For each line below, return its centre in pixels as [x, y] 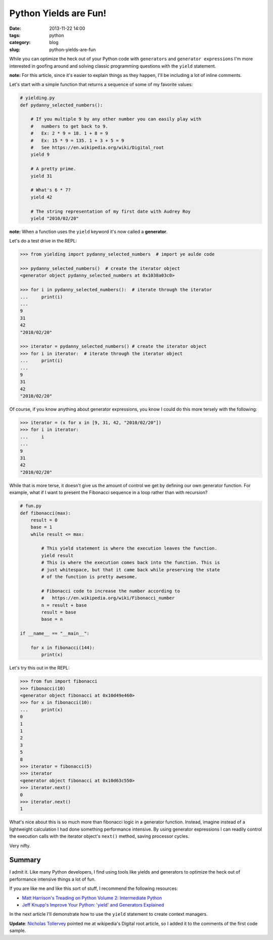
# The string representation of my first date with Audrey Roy [111, 211]
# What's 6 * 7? [51, 190]
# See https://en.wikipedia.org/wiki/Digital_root [97, 148]
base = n [52, 619]
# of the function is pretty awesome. [89, 577]
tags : [15, 35]
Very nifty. [20, 845]
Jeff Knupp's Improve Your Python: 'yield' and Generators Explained [93, 905]
